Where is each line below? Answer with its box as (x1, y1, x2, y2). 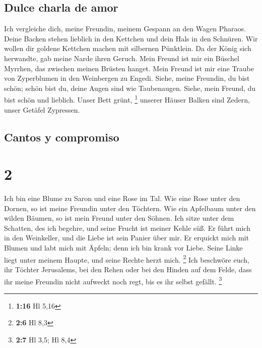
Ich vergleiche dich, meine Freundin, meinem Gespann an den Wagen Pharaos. (4, 23, 246, 34)
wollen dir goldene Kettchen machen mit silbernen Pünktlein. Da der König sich (4, 43, 251, 54)
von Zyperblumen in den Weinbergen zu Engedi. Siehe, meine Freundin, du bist (4, 73, 250, 83)
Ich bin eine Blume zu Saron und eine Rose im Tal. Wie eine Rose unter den (4, 193, 240, 204)
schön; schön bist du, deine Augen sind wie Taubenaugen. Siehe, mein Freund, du (4, 82, 256, 93)
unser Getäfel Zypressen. (4, 104, 80, 115)
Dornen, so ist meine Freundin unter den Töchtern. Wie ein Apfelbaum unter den (4, 203, 256, 213)
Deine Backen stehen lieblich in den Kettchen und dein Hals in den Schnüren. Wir (4, 33, 258, 43)
